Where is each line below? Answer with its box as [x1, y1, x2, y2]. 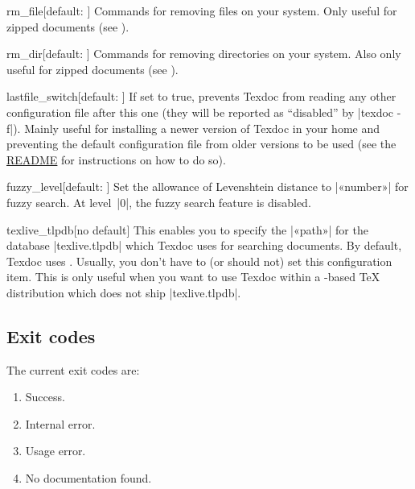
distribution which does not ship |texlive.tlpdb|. [6, 284, 241, 300]
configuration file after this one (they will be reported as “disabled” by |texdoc [6, 103, 394, 120]
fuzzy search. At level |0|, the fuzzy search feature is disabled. [6, 193, 311, 210]
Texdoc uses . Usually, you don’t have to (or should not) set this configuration [6, 252, 392, 269]
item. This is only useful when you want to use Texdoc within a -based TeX [6, 268, 380, 285]
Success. [25, 388, 65, 405]
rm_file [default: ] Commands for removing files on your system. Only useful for [6, 2, 397, 19]
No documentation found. [25, 470, 152, 487]
